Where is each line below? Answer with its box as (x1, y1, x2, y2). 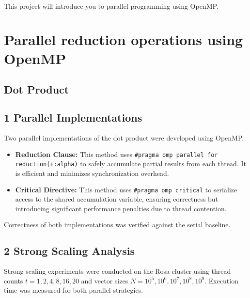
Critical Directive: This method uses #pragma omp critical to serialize (15, 184, 237, 194)
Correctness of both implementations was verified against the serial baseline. (4, 220, 231, 230)
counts (4, 275, 23, 285)
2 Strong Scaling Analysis (4, 243, 135, 258)
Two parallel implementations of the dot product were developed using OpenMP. (4, 133, 244, 143)
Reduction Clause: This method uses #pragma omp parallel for (15, 149, 218, 159)
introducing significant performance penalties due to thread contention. (15, 203, 227, 213)
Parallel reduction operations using (4, 29, 243, 49)
